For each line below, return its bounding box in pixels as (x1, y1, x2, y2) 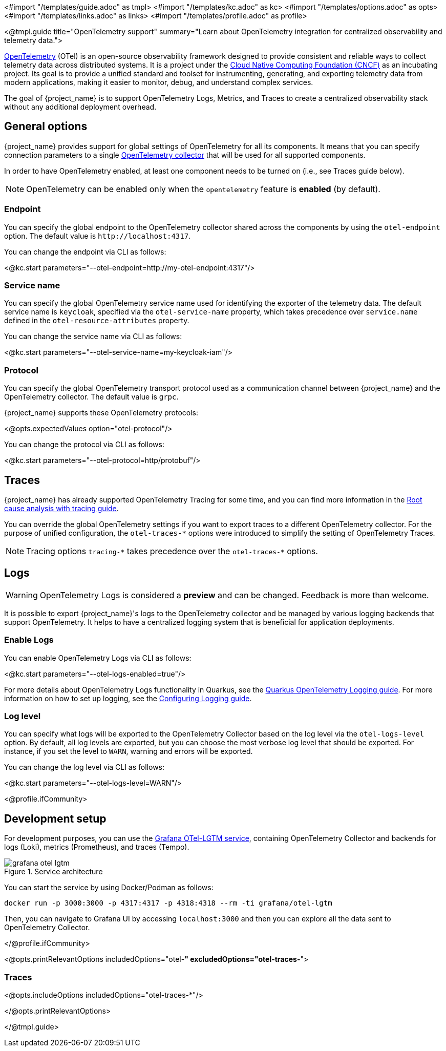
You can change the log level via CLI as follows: (4, 763, 165, 772)
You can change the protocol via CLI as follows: (4, 440, 164, 449)
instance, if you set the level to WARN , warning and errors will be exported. (4, 747, 253, 756)
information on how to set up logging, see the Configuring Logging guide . (4, 693, 252, 703)
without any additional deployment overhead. (4, 102, 157, 111)
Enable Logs (4, 635, 54, 645)
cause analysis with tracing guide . (4, 503, 119, 513)
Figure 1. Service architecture (4, 867, 103, 876)
